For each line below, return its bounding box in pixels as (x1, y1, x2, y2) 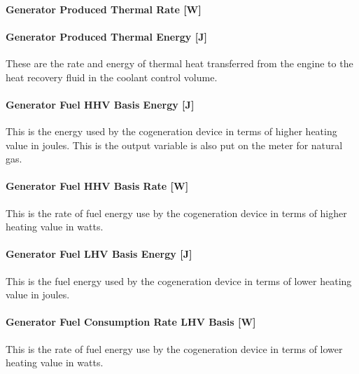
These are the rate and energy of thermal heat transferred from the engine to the (6, 55, 353, 70)
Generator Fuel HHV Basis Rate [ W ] (6, 179, 189, 193)
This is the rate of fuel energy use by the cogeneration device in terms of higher (6, 205, 347, 220)
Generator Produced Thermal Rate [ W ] (6, 1, 202, 16)
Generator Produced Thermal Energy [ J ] (6, 29, 207, 43)
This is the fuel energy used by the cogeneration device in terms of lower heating (6, 273, 352, 288)
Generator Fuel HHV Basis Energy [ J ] (6, 97, 195, 111)
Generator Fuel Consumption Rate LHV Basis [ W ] (6, 314, 256, 329)
